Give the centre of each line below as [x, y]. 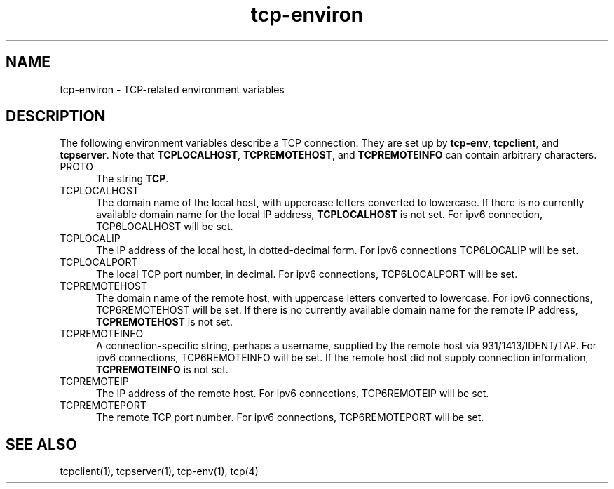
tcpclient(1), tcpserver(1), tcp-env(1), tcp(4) [159, 471]
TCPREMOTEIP [94, 382]
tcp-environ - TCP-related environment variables [172, 89]
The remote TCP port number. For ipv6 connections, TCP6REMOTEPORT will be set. [290, 417]
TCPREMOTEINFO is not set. [162, 370]
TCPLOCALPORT [99, 262]
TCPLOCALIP [90, 239]
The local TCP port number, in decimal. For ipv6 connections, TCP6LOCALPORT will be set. [307, 274]
